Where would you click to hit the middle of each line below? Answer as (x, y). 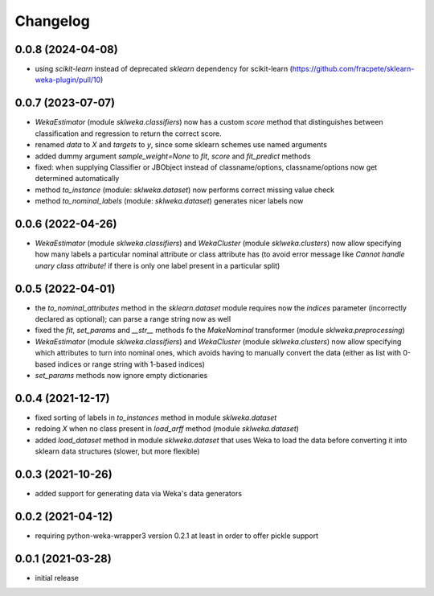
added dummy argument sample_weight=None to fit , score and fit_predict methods (173, 156)
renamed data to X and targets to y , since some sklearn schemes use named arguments (181, 145)
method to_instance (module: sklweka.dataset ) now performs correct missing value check (185, 190)
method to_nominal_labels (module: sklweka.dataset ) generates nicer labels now (169, 201)
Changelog (52, 21)
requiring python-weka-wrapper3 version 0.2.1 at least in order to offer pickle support (177, 536)
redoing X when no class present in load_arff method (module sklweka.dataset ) (167, 429)
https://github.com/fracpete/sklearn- (353, 69)
